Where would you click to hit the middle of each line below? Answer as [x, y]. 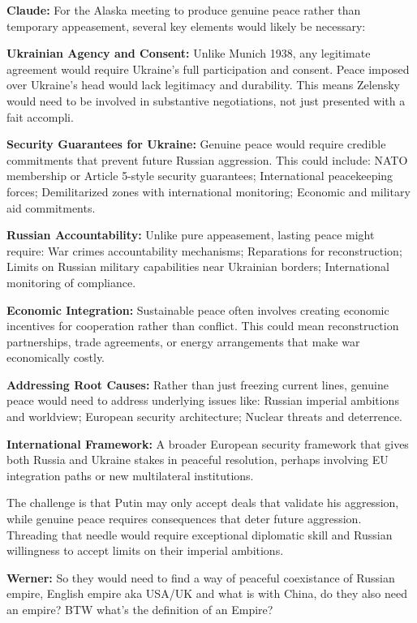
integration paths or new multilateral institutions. [130, 475]
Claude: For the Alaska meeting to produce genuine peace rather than [184, 10]
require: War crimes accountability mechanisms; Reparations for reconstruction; [204, 250]
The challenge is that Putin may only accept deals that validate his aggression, [203, 503]
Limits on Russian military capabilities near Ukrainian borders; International [198, 266]
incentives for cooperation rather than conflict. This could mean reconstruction [203, 326]
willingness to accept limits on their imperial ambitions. [145, 550]
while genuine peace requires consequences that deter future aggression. [184, 519]
